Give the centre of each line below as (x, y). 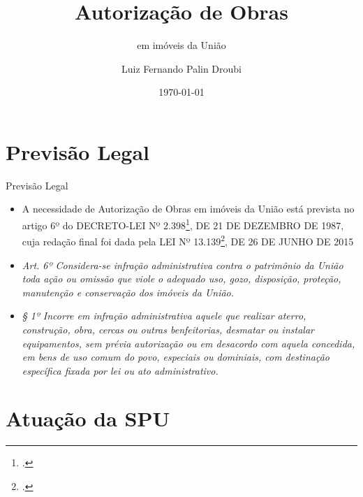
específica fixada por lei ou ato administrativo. (120, 370)
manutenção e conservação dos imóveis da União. (128, 292)
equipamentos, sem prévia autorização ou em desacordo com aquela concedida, (188, 343)
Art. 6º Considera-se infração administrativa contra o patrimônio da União (183, 265)
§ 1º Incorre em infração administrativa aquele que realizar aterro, (164, 316)
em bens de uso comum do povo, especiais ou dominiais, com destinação (176, 357)
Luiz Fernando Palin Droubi (181, 68)
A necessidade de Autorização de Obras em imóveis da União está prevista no (188, 209)
